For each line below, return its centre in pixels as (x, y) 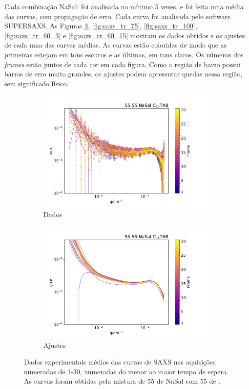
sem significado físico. (37, 83)
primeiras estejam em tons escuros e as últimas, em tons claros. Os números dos (124, 54)
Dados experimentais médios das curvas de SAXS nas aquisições (120, 361)
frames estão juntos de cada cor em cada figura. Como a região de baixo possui (123, 64)
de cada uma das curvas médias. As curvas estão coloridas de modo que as (116, 45)
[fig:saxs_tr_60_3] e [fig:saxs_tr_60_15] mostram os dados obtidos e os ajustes (125, 35)
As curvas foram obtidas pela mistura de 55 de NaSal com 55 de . (122, 381)
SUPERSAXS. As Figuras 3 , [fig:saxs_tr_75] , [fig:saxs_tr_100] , (101, 26)
